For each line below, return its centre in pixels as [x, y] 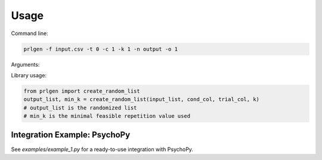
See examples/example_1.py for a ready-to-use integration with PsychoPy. [102, 149]
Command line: [30, 33]
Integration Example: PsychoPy [71, 135]
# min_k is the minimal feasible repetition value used [107, 116]
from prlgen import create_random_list [82, 91]
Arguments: [25, 64]
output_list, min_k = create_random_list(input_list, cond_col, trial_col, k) [141, 99]
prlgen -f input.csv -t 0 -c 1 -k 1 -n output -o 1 [101, 49]
